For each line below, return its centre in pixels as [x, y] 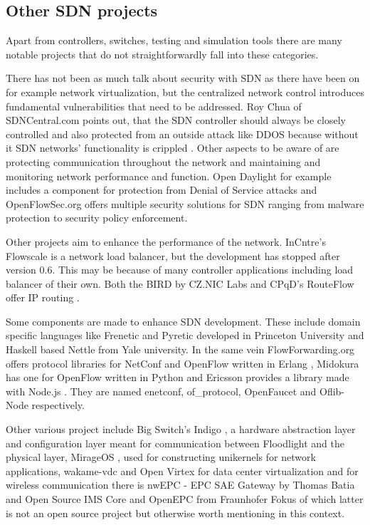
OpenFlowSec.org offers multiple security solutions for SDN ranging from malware [185, 203]
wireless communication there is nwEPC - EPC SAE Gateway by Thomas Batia [180, 485]
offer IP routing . [43, 297]
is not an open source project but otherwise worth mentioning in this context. [175, 513]
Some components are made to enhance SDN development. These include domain [183, 321]
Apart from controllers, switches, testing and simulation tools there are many [174, 40]
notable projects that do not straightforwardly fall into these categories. [162, 54]
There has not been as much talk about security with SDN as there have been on [183, 78]
